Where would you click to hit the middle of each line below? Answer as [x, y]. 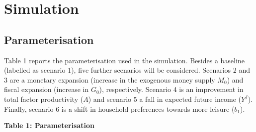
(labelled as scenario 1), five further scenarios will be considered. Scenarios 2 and [127, 70]
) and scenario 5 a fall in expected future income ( [165, 99]
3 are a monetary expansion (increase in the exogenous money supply [110, 79]
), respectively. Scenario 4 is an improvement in [171, 89]
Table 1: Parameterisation [49, 125]
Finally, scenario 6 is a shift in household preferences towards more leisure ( [119, 109]
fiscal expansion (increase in [46, 89]
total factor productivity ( [44, 99]
